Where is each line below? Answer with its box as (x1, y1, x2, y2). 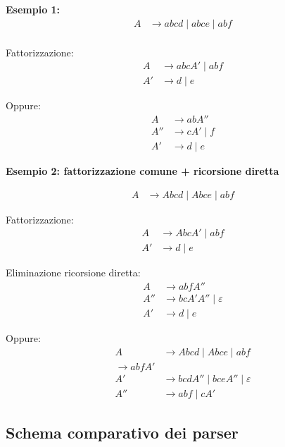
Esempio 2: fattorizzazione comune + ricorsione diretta (6, 164, 279, 178)
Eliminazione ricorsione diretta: (6, 265, 141, 280)
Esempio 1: (6, 2, 61, 16)
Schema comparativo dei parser (6, 422, 239, 443)
